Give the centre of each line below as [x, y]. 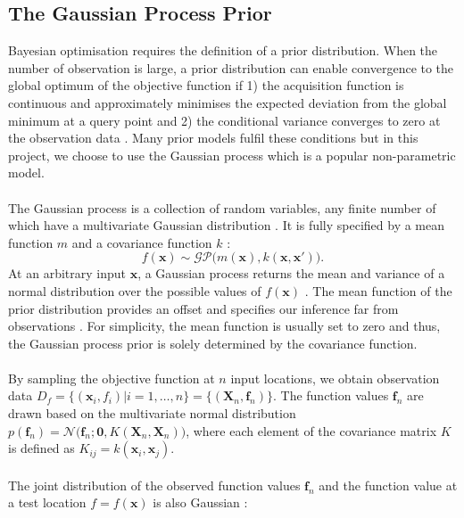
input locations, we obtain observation [335, 378]
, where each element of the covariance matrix [311, 430]
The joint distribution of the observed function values [154, 485]
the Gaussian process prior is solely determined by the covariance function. [213, 343]
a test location [47, 502]
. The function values [331, 395]
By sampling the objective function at [112, 378]
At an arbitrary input [67, 273]
